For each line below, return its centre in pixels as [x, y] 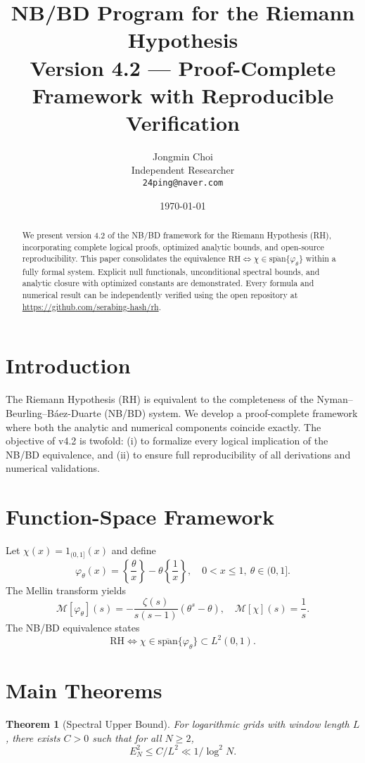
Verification [183, 122]
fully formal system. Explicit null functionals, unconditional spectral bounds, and [171, 271]
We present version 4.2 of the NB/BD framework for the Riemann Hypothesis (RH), [177, 235]
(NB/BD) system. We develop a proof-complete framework [231, 412]
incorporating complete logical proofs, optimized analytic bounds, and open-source [173, 246]
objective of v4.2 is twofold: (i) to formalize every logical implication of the [167, 441]
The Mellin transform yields [66, 590]
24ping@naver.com [183, 183]
